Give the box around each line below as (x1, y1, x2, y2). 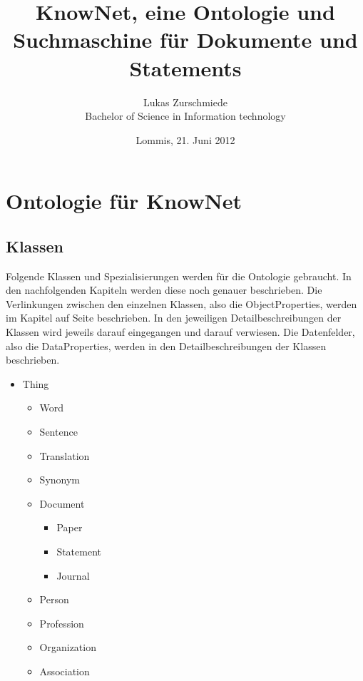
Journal (56, 568, 90, 583)
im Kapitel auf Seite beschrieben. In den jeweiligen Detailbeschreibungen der (6, 310, 342, 325)
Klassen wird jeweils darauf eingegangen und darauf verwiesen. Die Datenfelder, (6, 324, 355, 339)
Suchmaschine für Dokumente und (13, 25, 358, 54)
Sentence (39, 424, 78, 439)
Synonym (39, 472, 80, 487)
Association (39, 663, 90, 678)
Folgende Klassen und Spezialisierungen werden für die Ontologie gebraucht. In (6, 268, 352, 283)
